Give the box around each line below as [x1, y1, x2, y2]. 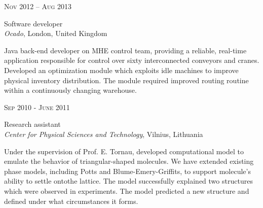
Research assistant [4, 119, 61, 129]
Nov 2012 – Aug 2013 [4, 1, 71, 11]
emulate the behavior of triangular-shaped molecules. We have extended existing [4, 156, 254, 166]
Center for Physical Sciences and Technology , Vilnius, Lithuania [4, 128, 203, 139]
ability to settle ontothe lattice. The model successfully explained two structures [4, 176, 253, 186]
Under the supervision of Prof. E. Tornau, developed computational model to [4, 146, 244, 156]
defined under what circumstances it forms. [4, 195, 138, 206]
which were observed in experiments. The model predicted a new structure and [4, 185, 249, 196]
